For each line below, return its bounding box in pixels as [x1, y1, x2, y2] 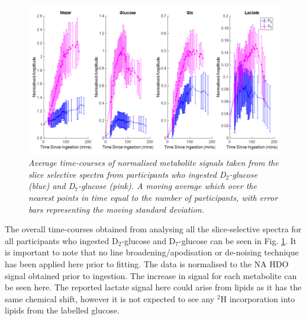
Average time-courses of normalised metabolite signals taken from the [28, 156, 279, 169]
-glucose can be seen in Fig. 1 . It [178, 234, 297, 247]
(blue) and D [28, 180, 75, 192]
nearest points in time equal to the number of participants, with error [28, 191, 278, 203]
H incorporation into [220, 292, 295, 305]
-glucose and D [121, 234, 176, 247]
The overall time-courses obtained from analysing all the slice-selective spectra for [5, 223, 302, 235]
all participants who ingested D [5, 234, 118, 247]
